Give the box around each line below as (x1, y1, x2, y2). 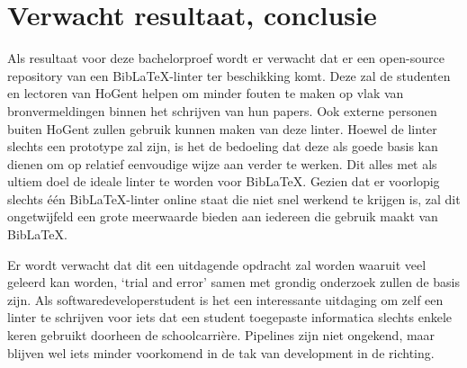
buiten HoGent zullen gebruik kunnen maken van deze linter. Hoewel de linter (7, 119, 437, 138)
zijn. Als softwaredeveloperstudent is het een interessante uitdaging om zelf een (7, 290, 444, 309)
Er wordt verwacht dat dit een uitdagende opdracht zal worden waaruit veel (7, 255, 427, 274)
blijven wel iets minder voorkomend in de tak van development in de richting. (7, 343, 435, 362)
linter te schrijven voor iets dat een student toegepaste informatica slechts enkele (7, 308, 453, 327)
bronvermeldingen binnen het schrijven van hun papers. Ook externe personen (7, 101, 437, 120)
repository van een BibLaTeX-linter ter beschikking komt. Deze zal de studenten (7, 66, 451, 85)
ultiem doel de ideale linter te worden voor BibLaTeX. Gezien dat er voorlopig (7, 172, 440, 191)
